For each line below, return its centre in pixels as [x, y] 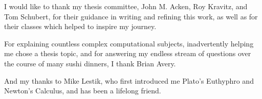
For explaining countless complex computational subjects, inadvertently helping [129, 43]
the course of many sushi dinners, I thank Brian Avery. [90, 63]
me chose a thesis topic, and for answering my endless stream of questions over [128, 53]
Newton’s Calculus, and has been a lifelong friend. [83, 91]
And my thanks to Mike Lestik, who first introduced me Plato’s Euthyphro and [129, 80]
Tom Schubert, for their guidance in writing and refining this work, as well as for [131, 16]
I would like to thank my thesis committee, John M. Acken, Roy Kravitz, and [126, 6]
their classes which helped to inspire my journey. [80, 26]
